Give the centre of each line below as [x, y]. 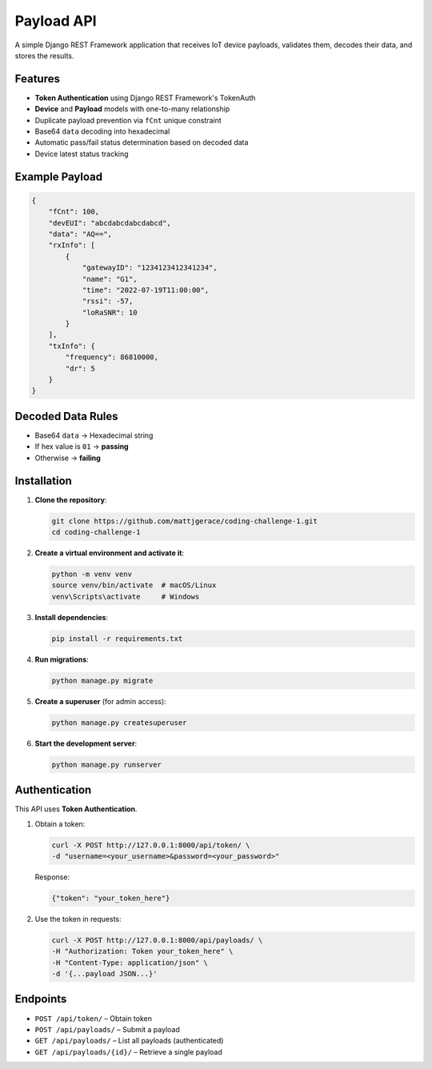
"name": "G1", [110, 279]
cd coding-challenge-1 [96, 532]
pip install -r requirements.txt [117, 639]
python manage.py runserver [106, 765]
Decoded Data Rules [67, 416]
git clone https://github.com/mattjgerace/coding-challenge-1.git [184, 521]
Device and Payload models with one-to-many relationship [132, 109]
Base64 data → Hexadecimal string [94, 435]
